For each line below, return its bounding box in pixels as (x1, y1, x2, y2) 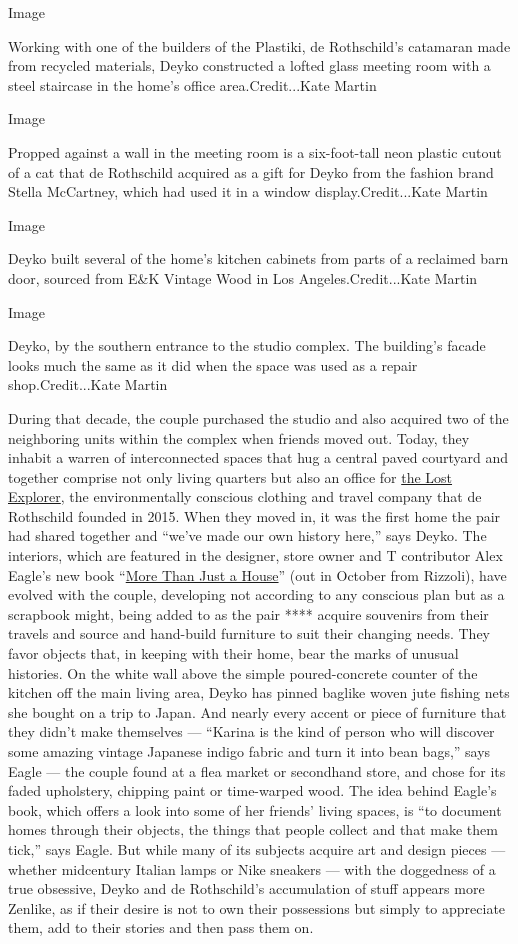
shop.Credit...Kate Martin (8, 374, 168, 395)
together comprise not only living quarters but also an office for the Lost (8, 466, 453, 487)
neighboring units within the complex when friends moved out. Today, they (8, 427, 470, 448)
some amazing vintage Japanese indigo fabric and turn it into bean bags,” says (8, 741, 491, 761)
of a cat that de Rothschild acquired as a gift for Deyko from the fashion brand (8, 161, 494, 182)
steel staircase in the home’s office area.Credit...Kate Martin (8, 74, 377, 95)
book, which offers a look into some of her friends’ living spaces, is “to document (8, 799, 502, 820)
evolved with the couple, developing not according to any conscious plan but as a (8, 584, 505, 605)
